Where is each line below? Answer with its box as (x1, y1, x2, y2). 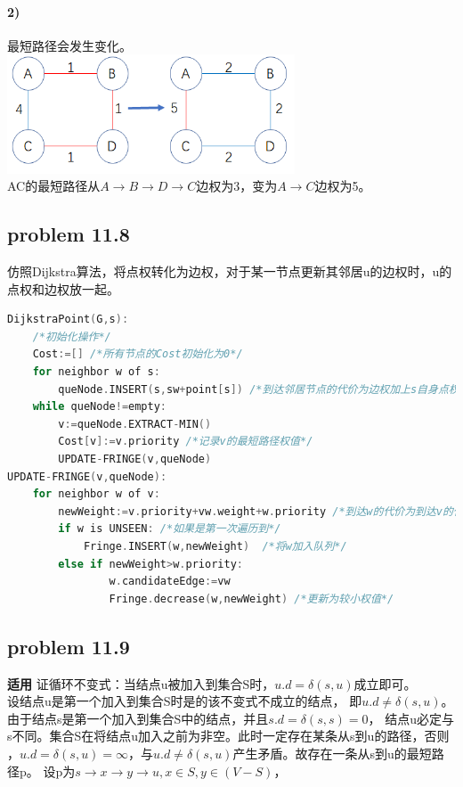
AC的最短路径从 (7, 176, 101, 195)
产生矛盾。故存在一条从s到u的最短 (232, 743, 432, 762)
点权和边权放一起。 (7, 279, 119, 298)
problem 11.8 (7, 220, 130, 248)
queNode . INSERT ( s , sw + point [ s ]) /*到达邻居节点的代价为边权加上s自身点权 (58, 382, 459, 396)
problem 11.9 (7, 632, 130, 660)
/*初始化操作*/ (32, 330, 111, 343)
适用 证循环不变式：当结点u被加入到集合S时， (7, 674, 275, 693)
